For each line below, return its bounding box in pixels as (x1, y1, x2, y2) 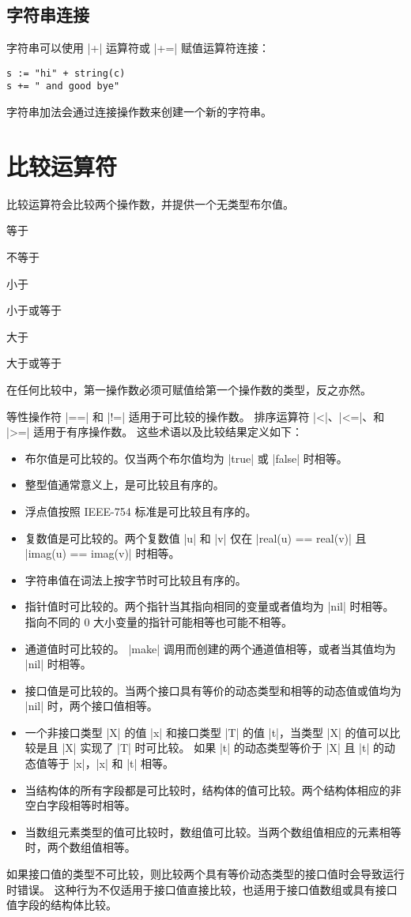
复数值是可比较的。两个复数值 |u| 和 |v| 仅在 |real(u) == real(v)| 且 (25, 529, 367, 546)
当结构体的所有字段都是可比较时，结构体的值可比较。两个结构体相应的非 (25, 781, 402, 798)
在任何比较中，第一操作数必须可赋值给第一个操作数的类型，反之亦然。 (6, 381, 371, 397)
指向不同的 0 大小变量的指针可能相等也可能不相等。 (25, 613, 293, 629)
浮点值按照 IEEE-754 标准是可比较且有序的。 (25, 502, 257, 519)
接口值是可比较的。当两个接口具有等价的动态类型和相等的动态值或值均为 (25, 682, 402, 698)
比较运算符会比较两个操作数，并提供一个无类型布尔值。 (6, 195, 294, 212)
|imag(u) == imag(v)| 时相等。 (25, 545, 180, 562)
